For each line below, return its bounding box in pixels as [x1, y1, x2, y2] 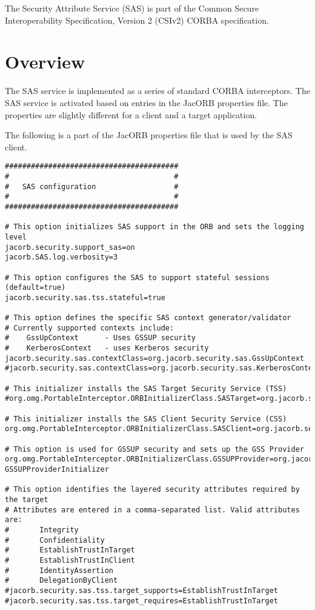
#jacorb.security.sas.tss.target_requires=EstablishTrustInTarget [5, 596, 279, 605]
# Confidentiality [5, 535, 105, 545]
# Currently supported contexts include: [5, 323, 174, 332]
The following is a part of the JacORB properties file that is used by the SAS [5, 129, 293, 141]
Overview [5, 49, 85, 74]
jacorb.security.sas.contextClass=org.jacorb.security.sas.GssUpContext [5, 354, 304, 363]
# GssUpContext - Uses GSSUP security [5, 333, 196, 343]
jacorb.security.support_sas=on [5, 243, 135, 252]
